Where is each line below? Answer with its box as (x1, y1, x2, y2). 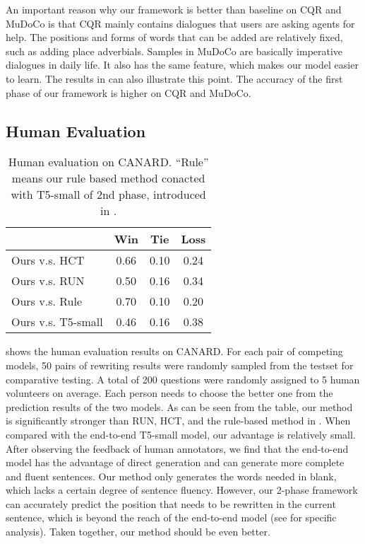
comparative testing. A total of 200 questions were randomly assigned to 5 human (6, 371, 360, 386)
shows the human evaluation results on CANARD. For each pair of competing (6, 344, 343, 359)
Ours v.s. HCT (11, 252, 85, 269)
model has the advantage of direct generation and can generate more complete (6, 455, 345, 470)
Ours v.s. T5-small (11, 313, 103, 330)
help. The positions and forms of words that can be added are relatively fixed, (6, 30, 343, 45)
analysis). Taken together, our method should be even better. (6, 524, 270, 539)
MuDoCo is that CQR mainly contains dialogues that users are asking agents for (6, 16, 355, 30)
